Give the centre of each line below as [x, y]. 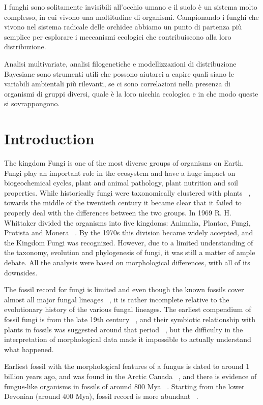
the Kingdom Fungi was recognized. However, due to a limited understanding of [129, 242]
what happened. [29, 349]
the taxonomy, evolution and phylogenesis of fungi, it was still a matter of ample [130, 252]
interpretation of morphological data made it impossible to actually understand [128, 339]
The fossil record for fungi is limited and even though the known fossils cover [124, 289]
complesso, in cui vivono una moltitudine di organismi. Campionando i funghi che [131, 17]
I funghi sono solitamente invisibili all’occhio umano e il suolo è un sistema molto [131, 7]
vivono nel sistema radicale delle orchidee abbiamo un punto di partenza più [123, 27]
